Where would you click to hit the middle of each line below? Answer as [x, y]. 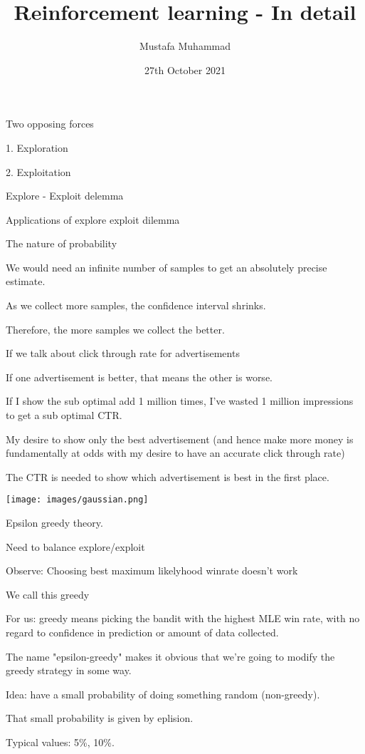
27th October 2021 [185, 69]
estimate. [26, 281]
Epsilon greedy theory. [54, 523]
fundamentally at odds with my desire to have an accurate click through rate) [175, 453]
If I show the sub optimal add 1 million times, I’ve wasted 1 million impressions [180, 401]
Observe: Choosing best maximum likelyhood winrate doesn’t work [152, 570]
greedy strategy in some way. [69, 670]
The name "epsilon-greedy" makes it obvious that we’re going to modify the [170, 656]
